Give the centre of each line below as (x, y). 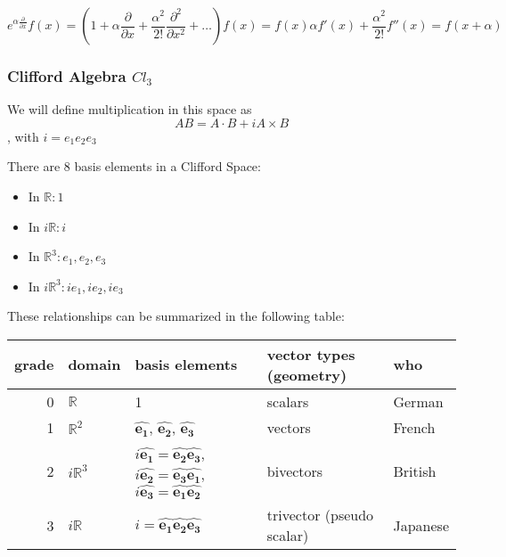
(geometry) (307, 374)
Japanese (421, 525)
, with (23, 136)
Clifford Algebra (67, 75)
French (414, 427)
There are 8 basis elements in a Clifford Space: (134, 166)
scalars (288, 401)
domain (94, 365)
